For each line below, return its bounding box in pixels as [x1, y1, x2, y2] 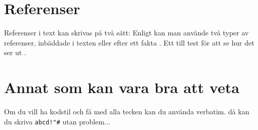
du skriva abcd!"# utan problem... [4, 116, 110, 126]
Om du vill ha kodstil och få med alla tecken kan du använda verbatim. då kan [4, 106, 249, 117]
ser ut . [4, 47, 26, 58]
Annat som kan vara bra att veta [4, 77, 240, 98]
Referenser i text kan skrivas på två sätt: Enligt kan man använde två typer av [4, 27, 249, 38]
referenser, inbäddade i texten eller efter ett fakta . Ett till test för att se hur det [4, 37, 254, 48]
